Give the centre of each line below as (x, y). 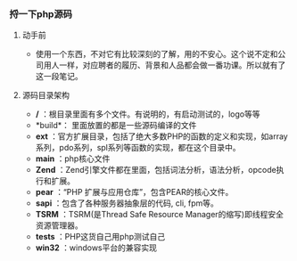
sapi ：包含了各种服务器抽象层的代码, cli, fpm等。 (127, 203)
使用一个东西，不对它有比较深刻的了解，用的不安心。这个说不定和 (157, 54)
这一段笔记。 (59, 77)
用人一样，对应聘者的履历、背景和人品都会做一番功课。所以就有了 (165, 65)
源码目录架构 (45, 95)
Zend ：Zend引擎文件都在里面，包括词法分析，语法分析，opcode (156, 170)
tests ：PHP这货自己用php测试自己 (100, 237)
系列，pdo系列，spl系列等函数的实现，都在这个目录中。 (138, 148)
